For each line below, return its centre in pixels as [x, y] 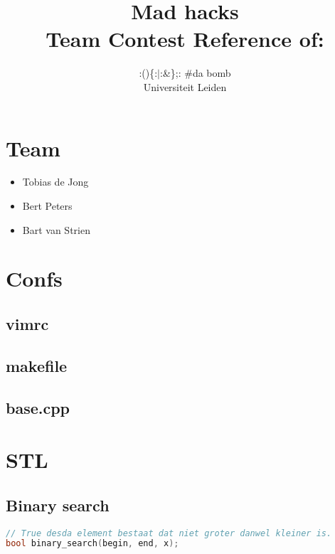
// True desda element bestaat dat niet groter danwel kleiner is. [169, 533]
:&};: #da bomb [196, 73]
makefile [37, 365]
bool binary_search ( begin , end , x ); [92, 544]
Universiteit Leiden [185, 86]
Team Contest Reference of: [185, 39]
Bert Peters [47, 206]
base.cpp [38, 407]
